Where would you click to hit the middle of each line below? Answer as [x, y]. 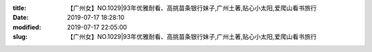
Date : [21, 18]
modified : [27, 27]
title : [20, 8]
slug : [20, 37]
